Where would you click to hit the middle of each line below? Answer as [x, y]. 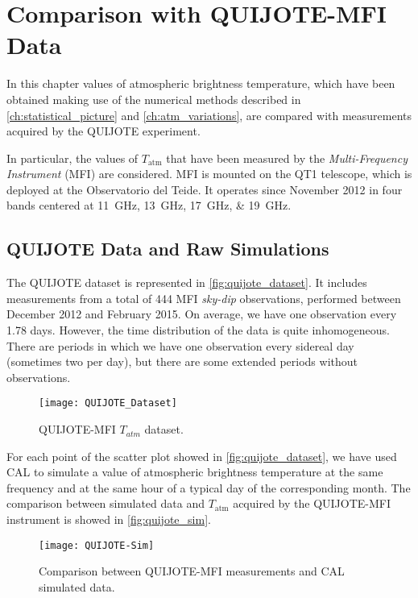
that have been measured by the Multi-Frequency [287, 158]
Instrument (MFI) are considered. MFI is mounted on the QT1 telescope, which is [209, 174]
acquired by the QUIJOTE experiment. [103, 131]
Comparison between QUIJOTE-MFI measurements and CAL [192, 571]
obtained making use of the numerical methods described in [154, 99]
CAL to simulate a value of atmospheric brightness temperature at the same [195, 472]
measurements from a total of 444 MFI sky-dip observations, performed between [204, 298]
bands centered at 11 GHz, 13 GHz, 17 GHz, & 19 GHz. [149, 205]
